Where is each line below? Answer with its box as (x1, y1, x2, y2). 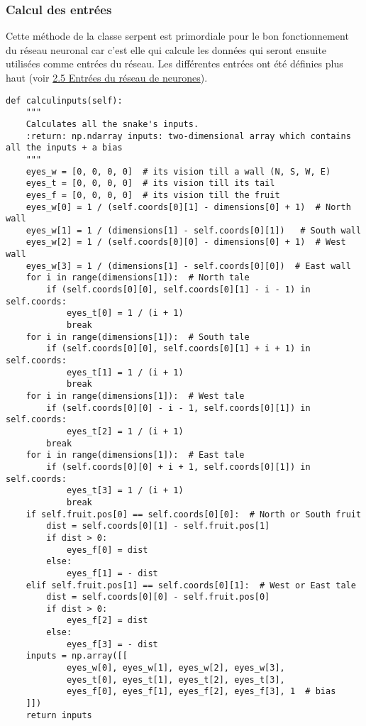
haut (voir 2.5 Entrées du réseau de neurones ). (6, 70, 208, 84)
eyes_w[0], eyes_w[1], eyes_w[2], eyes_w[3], (66, 663, 285, 673)
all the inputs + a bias (6, 143, 123, 153)
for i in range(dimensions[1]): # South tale (26, 331, 250, 342)
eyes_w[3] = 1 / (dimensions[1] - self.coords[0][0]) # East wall (26, 260, 351, 271)
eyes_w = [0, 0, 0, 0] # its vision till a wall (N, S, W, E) (26, 166, 331, 177)
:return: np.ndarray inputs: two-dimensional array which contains (26, 131, 351, 141)
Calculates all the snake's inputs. (26, 119, 199, 129)
